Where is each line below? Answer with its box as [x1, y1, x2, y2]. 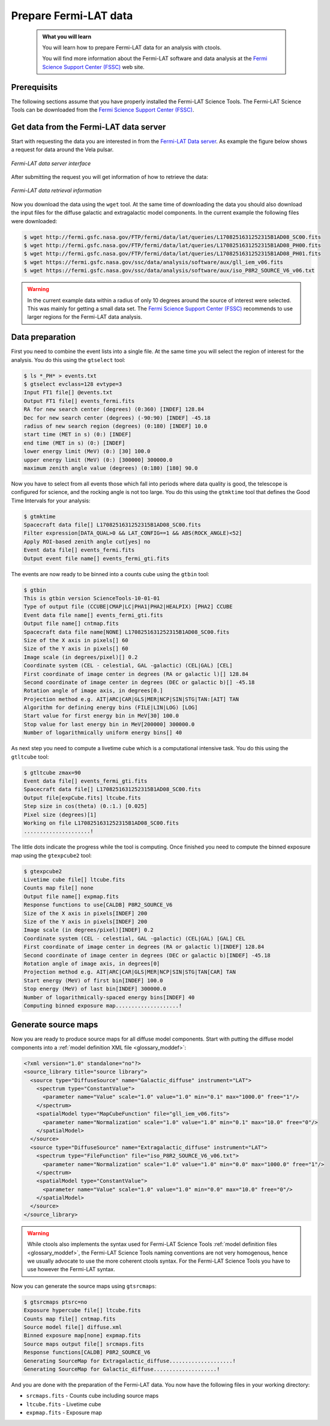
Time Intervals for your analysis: [11, 497, 91, 504]
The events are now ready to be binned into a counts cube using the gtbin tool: [11, 570, 209, 577]
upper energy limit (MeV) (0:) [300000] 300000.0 [23, 456, 173, 463]
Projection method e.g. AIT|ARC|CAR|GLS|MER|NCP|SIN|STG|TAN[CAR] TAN [23, 969, 236, 975]
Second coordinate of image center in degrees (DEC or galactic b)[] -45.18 [23, 679, 255, 685]
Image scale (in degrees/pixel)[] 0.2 [23, 654, 138, 660]
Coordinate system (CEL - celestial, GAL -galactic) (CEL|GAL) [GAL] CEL [23, 935, 245, 942]
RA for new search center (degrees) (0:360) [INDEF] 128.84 [23, 406, 205, 413]
